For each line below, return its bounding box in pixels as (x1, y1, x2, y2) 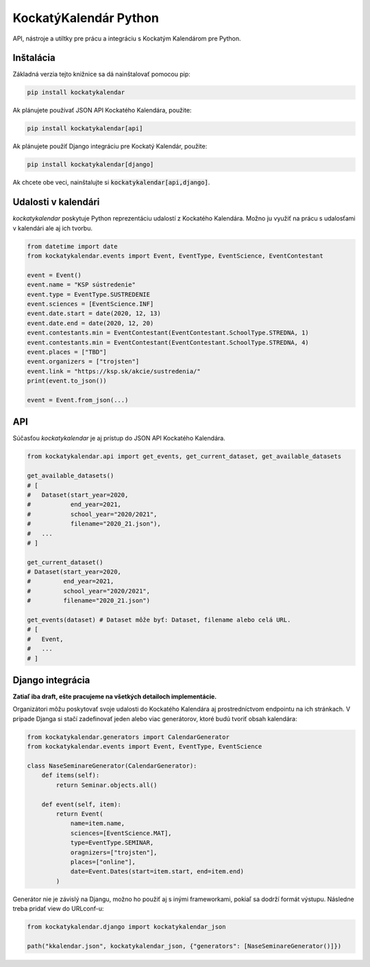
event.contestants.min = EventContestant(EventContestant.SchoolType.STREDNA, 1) (27, 329, 310, 337)
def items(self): (41, 771, 100, 780)
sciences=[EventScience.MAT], (70, 829, 172, 837)
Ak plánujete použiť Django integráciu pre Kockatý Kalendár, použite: (12, 142, 208, 150)
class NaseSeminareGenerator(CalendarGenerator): (27, 762, 197, 770)
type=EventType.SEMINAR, (70, 839, 154, 847)
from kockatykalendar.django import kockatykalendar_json (27, 923, 226, 931)
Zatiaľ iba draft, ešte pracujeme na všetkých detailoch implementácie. (12, 692, 217, 701)
